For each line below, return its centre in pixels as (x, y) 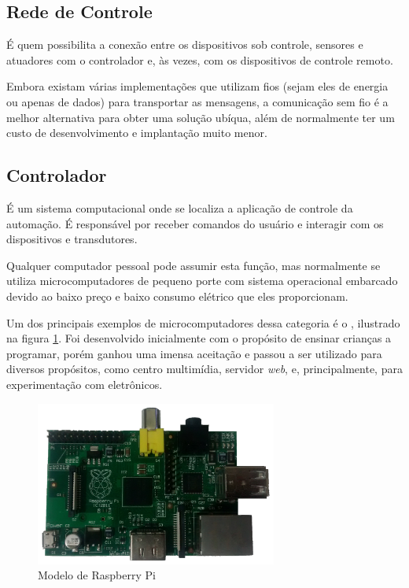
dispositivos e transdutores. (72, 239)
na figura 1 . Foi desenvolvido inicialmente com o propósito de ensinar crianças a (199, 338)
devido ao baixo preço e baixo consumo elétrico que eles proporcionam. (177, 296)
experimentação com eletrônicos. (85, 384)
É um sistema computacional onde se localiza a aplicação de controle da (180, 207)
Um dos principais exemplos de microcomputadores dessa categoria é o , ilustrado (203, 322)
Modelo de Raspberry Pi (97, 575)
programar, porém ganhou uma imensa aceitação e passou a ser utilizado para (194, 353)
